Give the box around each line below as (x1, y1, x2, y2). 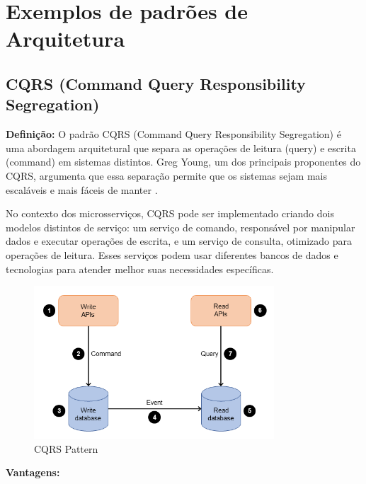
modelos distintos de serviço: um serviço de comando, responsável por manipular (6, 219, 355, 234)
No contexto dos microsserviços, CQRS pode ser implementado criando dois (6, 206, 334, 221)
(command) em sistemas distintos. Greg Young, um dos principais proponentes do (6, 154, 361, 169)
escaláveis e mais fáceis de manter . (6, 182, 158, 197)
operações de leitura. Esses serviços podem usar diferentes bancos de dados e (6, 247, 338, 262)
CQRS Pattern (34, 441, 98, 456)
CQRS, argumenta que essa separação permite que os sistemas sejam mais (6, 168, 327, 183)
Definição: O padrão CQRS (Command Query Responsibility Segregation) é (6, 127, 341, 142)
